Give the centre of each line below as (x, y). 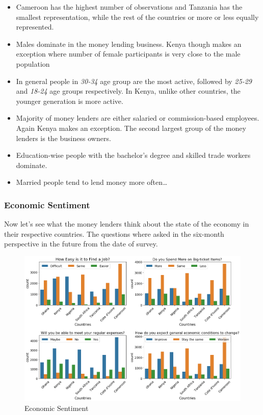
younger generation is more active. (70, 101)
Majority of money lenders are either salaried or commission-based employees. (138, 118)
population (33, 63)
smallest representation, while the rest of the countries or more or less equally (137, 17)
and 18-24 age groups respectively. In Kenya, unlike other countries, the (128, 91)
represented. (35, 27)
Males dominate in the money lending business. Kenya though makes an (129, 44)
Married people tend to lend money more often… (92, 182)
